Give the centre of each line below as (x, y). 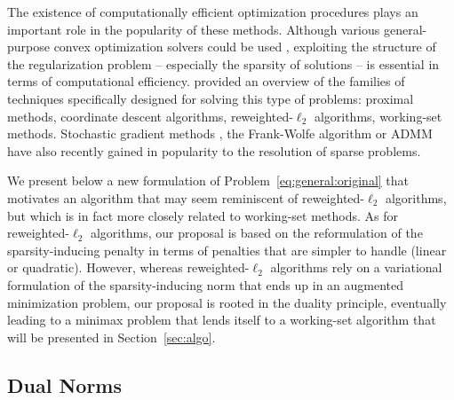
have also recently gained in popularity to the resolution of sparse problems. (214, 150)
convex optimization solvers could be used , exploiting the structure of (245, 47)
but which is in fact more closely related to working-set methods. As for (203, 215)
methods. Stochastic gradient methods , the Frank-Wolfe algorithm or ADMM (220, 133)
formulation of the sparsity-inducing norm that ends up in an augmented (206, 284)
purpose (28, 47)
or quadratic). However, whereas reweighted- (128, 267)
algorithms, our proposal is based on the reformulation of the (256, 233)
